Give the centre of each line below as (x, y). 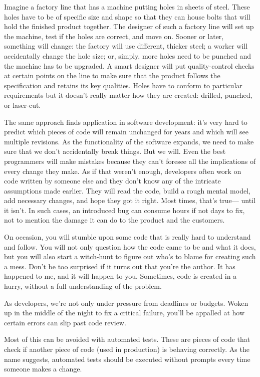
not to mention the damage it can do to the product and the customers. (114, 220)
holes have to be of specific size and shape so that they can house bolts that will (127, 16)
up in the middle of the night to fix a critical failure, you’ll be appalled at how (124, 313)
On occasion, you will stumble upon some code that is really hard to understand (127, 237)
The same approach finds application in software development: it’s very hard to (126, 122)
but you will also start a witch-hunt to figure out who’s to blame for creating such (130, 256)
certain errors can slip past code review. (65, 322)
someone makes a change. (43, 369)
